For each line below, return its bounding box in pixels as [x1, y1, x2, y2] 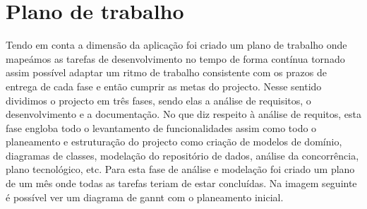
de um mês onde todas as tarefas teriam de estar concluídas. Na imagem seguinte [6, 176, 357, 191]
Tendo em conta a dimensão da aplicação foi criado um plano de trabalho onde [6, 37, 347, 52]
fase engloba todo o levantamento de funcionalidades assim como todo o [6, 120, 317, 135]
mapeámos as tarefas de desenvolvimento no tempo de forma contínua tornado [6, 51, 345, 66]
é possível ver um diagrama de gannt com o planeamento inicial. [6, 189, 284, 204]
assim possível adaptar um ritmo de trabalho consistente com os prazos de [6, 65, 327, 80]
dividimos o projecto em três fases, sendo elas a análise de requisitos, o [6, 92, 311, 107]
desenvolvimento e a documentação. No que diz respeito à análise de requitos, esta [6, 107, 362, 121]
